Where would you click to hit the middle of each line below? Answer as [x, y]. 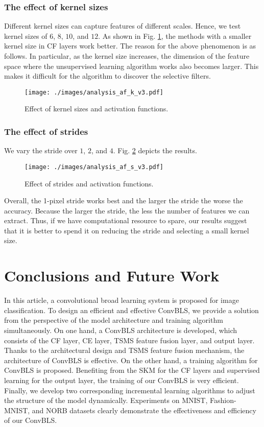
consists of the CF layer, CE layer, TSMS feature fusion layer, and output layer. [129, 340]
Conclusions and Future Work [112, 276]
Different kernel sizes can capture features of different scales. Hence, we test [123, 26]
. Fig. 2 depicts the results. [155, 150]
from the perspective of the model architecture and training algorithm [114, 320]
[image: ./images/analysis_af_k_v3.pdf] [94, 92]
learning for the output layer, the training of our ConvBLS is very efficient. [122, 380]
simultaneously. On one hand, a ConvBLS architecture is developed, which [121, 330]
